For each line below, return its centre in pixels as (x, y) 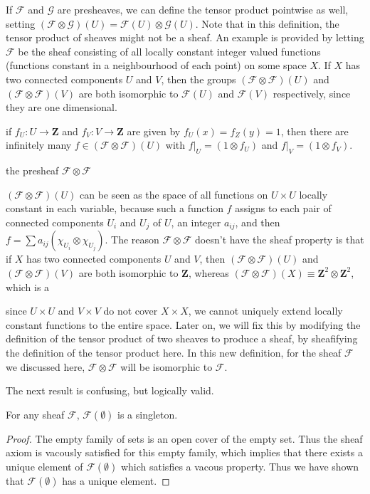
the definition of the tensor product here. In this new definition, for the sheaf (174, 352)
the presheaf (32, 170)
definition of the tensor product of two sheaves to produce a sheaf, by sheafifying (182, 338)
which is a (28, 287)
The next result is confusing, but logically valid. (110, 390)
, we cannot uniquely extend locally (265, 311)
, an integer (196, 222)
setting (21, 23)
